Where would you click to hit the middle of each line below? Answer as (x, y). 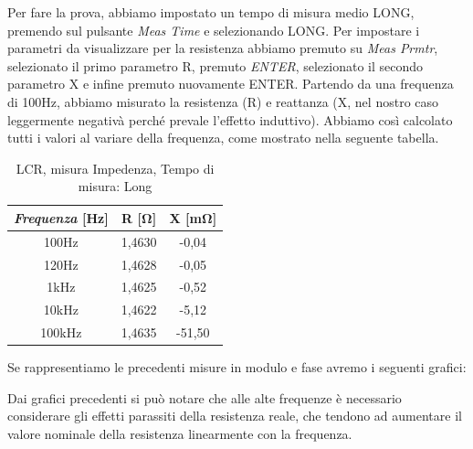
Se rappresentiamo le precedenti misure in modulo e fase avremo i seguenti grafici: (237, 367)
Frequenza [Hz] (61, 217)
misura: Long (115, 186)
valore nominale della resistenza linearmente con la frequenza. (180, 434)
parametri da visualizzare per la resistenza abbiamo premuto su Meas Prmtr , (223, 48)
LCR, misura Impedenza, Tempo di (115, 168)
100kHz (61, 332)
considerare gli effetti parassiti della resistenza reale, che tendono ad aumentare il (235, 416)
